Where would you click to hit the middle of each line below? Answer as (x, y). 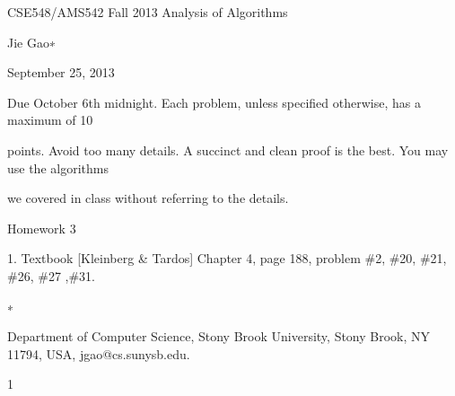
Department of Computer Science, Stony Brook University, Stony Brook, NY (219, 336)
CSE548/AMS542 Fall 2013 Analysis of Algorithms (148, 12)
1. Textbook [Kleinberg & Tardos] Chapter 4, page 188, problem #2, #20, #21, (227, 258)
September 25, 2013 (61, 72)
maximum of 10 (50, 120)
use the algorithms (58, 167)
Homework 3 (42, 228)
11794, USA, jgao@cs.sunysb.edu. (99, 353)
